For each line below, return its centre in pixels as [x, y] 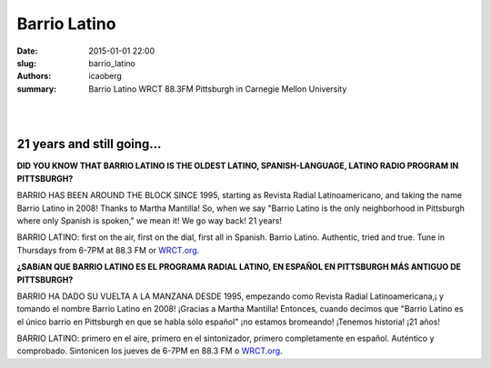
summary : [37, 89]
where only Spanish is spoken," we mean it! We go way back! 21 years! [149, 220]
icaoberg [105, 76]
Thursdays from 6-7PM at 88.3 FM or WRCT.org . [108, 250]
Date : [27, 51]
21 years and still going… [89, 144]
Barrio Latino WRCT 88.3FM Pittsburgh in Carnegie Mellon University [218, 89]
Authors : [34, 76]
